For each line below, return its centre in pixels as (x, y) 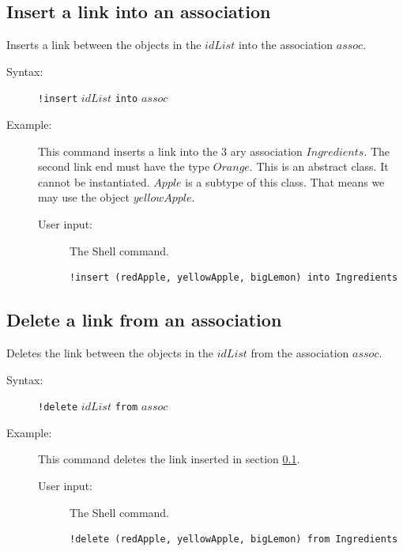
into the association (286, 45)
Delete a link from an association (144, 320)
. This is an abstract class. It (319, 166)
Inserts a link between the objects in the (104, 45)
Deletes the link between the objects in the (110, 353)
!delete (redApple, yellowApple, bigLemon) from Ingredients (234, 540)
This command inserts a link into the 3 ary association (170, 151)
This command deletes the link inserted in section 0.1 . (169, 459)
